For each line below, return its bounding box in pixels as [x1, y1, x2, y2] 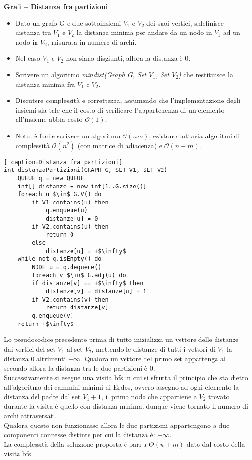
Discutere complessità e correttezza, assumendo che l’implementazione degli [15, 95, 241, 105]
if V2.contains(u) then [32, 223, 108, 230]
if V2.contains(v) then [32, 296, 108, 303]
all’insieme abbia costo [15, 114, 83, 124]
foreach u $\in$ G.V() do [18, 191, 102, 198]
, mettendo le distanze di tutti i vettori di [91, 343, 216, 354]
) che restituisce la [178, 69, 233, 79]
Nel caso [15, 53, 40, 63]
